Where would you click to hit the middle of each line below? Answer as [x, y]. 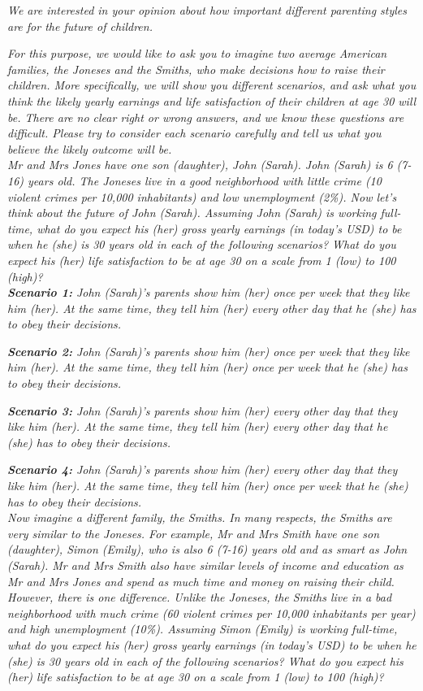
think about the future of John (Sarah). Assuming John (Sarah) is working [192, 213]
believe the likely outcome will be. [90, 148]
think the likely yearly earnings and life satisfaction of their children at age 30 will [212, 100]
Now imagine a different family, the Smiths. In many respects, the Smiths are [200, 517]
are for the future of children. [80, 26]
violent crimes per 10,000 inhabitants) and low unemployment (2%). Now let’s [202, 196]
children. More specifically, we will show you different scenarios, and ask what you [212, 85]
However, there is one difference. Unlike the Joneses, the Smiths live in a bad [200, 597]
